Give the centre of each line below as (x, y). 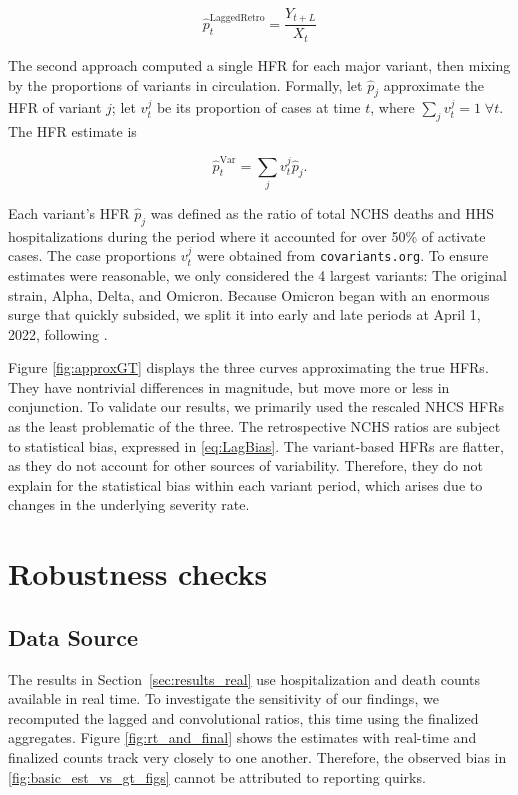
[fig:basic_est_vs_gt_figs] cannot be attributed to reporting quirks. (217, 776)
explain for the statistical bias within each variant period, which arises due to (245, 484)
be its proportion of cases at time (258, 107)
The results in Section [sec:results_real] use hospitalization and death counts (244, 678)
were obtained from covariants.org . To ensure (342, 255)
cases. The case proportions (92, 255)
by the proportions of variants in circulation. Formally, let (185, 84)
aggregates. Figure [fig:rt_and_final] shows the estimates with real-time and (242, 737)
